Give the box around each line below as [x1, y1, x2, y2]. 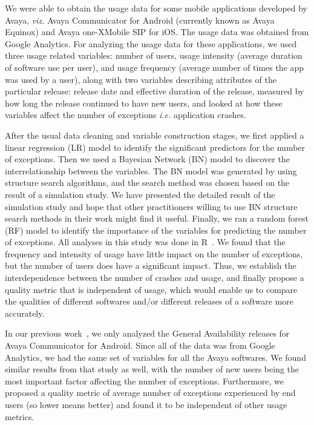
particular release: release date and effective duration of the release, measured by [5, 85, 304, 97]
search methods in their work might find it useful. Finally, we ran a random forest [5, 212, 309, 225]
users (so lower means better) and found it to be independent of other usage [5, 398, 287, 410]
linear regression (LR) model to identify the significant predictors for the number [5, 140, 306, 153]
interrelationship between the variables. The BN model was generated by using [5, 164, 297, 177]
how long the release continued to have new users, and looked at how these [5, 96, 283, 109]
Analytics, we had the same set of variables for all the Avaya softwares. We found [5, 351, 306, 363]
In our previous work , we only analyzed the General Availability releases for [5, 327, 290, 340]
